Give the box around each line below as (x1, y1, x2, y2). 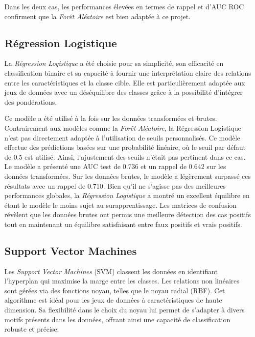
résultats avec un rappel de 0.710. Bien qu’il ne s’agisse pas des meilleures (4, 180, 226, 191)
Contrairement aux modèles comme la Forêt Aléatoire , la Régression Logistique (4, 122, 241, 133)
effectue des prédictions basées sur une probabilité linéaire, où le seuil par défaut (4, 142, 246, 152)
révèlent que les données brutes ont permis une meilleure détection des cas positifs (4, 209, 251, 220)
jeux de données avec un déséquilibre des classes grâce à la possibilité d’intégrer (4, 87, 243, 97)
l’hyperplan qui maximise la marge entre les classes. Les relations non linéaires (4, 276, 240, 286)
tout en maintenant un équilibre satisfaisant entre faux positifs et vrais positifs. (4, 219, 242, 229)
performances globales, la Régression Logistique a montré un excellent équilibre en (4, 190, 250, 200)
